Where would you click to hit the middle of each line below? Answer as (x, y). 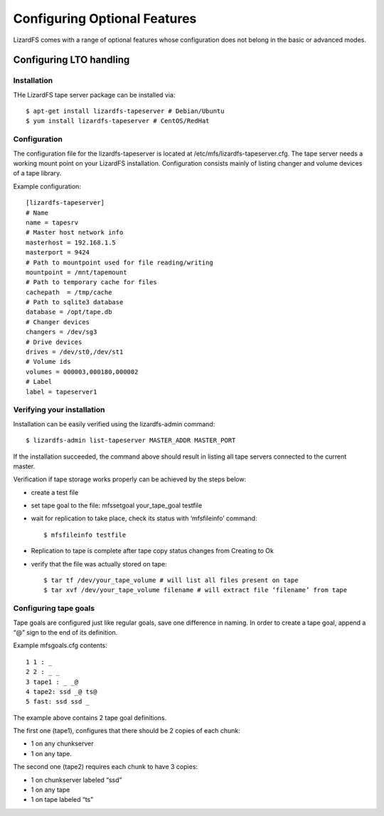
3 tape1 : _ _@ (52, 682)
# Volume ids (48, 362)
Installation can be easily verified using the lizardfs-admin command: (114, 424)
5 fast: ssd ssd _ (58, 702)
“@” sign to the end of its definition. (65, 632)
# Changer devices (58, 322)
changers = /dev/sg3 (62, 332)
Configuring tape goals (54, 608)
